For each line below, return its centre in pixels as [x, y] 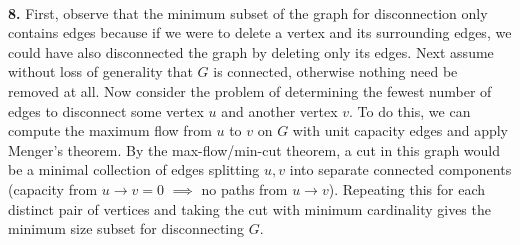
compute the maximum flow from [110, 130]
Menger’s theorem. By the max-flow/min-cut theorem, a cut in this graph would [254, 149]
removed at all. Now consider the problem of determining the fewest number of [250, 90]
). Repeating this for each [406, 188]
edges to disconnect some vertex [106, 110]
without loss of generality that [100, 71]
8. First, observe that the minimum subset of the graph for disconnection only [248, 12]
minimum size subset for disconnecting [126, 228]
